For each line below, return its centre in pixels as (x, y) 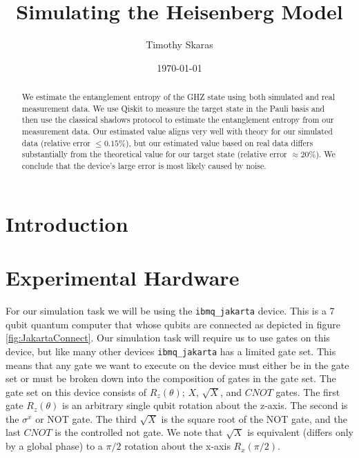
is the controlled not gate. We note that (139, 432)
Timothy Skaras (179, 44)
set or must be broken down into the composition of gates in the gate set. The (171, 378)
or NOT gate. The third (86, 418)
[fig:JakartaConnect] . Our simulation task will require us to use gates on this (168, 338)
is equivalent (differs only (301, 432)
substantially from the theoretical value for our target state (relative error (154, 154)
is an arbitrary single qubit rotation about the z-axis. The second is (205, 405)
